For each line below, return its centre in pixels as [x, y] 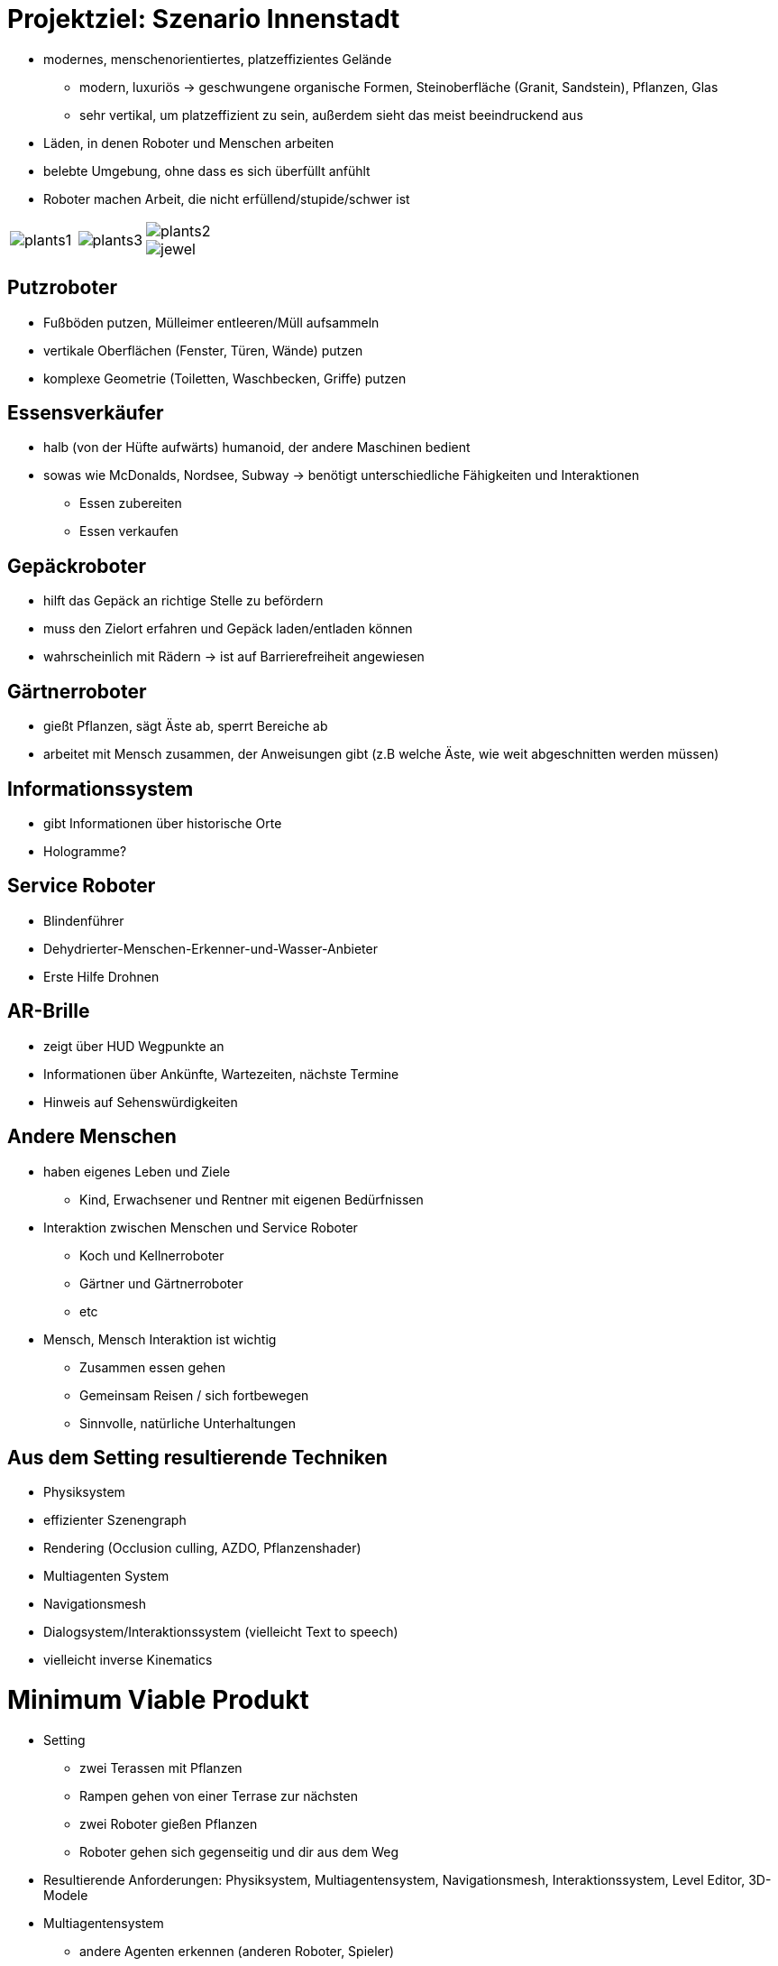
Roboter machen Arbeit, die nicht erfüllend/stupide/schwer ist [227, 198]
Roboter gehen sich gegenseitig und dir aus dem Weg [239, 1851]
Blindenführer [84, 920]
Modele [66, 1895]
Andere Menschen [92, 1137]
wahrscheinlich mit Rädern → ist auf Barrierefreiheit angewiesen [234, 657]
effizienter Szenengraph [115, 1520]
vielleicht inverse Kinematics [128, 1660]
